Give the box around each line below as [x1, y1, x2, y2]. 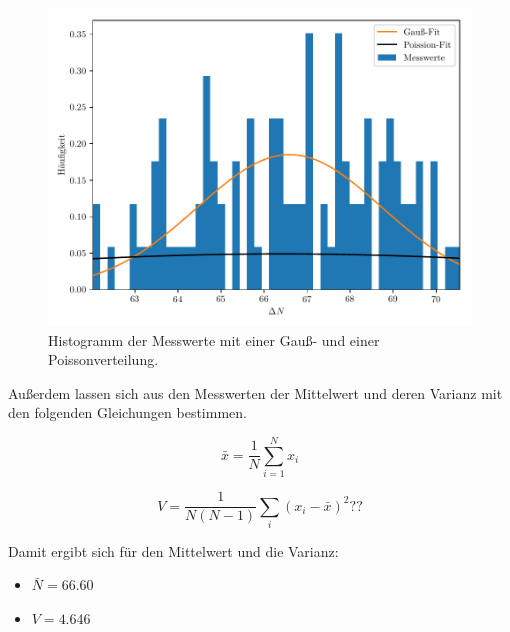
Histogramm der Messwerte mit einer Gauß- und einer [48, 329, 380, 350]
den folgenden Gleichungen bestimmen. [8, 402, 247, 423]
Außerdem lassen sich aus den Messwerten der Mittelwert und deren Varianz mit [8, 382, 503, 403]
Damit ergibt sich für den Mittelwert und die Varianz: [8, 540, 339, 561]
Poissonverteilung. [48, 349, 159, 370]
